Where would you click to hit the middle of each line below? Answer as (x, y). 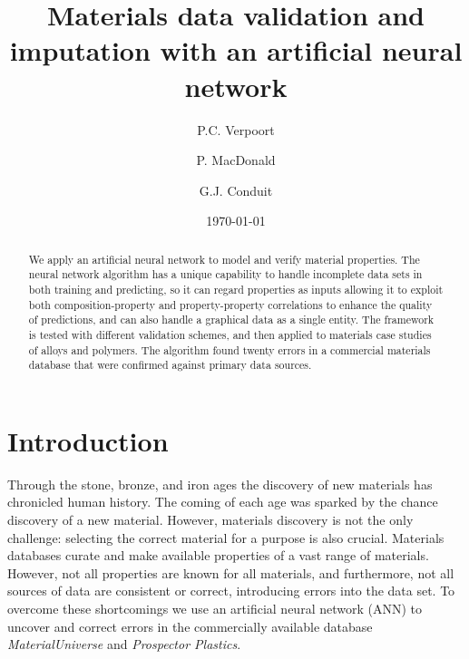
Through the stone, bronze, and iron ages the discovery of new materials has (220, 484)
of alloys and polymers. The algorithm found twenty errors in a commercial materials (230, 349)
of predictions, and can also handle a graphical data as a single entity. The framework (231, 320)
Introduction (88, 440)
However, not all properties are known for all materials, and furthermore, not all (231, 572)
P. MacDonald (236, 160)
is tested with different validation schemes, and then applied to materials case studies (230, 334)
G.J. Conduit (236, 190)
